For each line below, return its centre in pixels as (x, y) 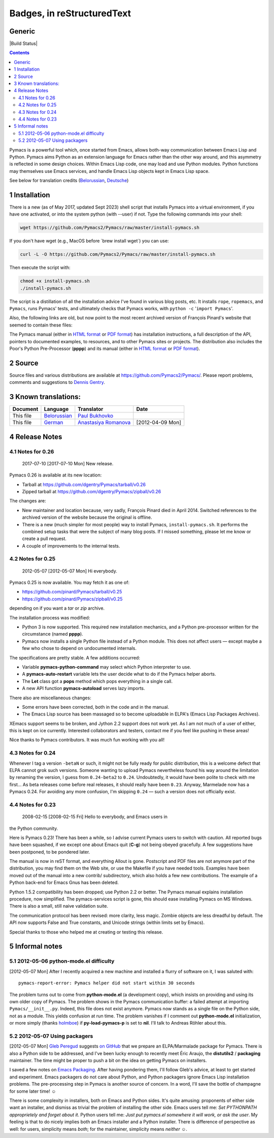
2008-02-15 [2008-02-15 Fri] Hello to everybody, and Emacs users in (95, 817)
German (54, 423)
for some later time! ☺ (33, 1091)
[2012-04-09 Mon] (159, 423)
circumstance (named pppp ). (53, 634)
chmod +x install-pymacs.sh (55, 281)
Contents (20, 53)
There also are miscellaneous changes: (50, 698)
